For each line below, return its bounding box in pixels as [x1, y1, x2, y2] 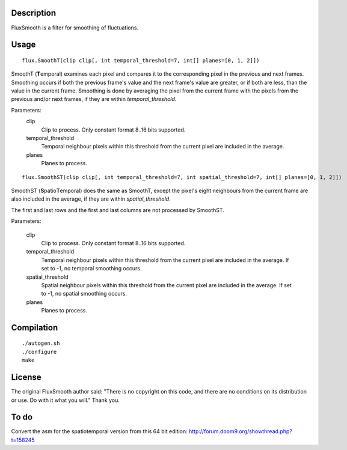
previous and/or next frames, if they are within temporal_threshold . [11, 96, 177, 103]
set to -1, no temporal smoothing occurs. [41, 265, 142, 272]
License [11, 372, 41, 383]
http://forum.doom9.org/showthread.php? [188, 428, 293, 435]
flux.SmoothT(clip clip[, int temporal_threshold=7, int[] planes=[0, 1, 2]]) [22, 57, 260, 64]
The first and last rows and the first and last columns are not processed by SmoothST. [11, 206, 225, 213]
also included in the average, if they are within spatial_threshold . [11, 195, 171, 202]
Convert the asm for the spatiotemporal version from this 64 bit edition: [11, 428, 188, 435]
